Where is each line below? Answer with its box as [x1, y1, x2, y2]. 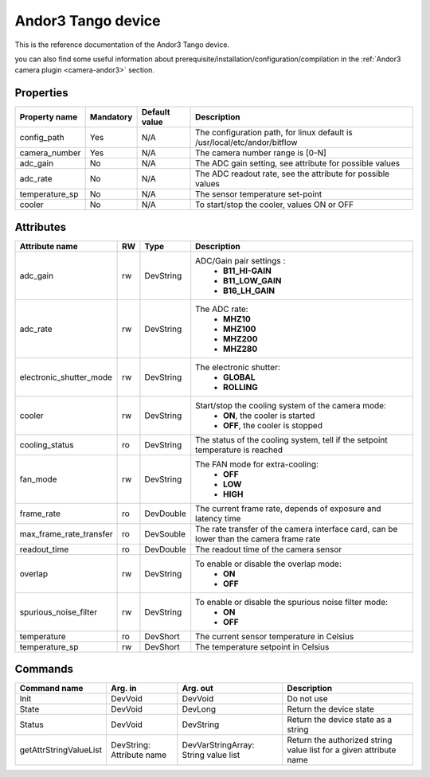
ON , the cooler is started [223, 410, 315, 421]
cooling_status [19, 439, 75, 450]
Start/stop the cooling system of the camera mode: [195, 400, 386, 411]
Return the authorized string [287, 735, 393, 746]
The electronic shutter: [195, 361, 280, 373]
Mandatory [89, 111, 133, 123]
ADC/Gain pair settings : [195, 255, 286, 266]
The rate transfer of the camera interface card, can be [195, 523, 398, 534]
